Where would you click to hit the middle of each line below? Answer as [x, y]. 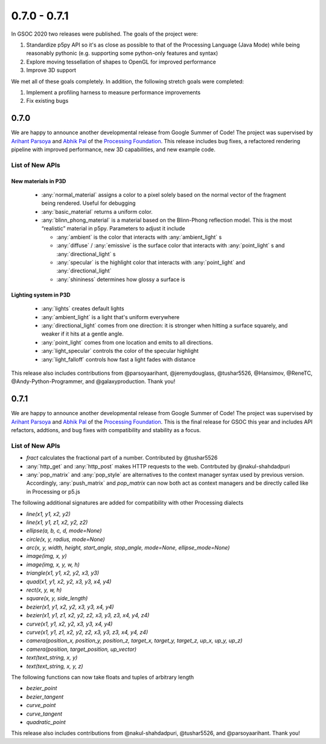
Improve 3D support [51, 70]
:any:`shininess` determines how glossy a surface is [121, 279]
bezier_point [42, 688]
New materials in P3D [39, 181]
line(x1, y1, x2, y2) [48, 514]
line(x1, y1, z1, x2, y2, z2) [57, 522]
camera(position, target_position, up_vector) [81, 649]
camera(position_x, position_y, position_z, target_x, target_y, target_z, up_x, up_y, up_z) [134, 641]
